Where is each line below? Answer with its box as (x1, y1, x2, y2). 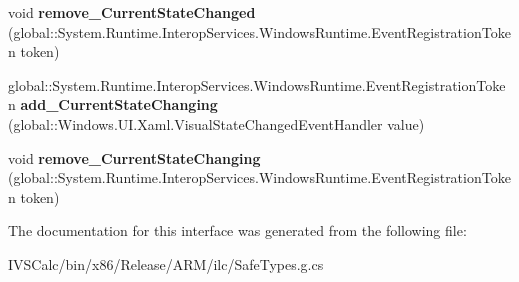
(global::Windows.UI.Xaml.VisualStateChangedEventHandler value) (8, 113, 425, 134)
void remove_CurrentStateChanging (8, 147, 261, 168)
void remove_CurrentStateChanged (8, 2, 256, 22)
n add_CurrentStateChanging (8, 94, 218, 115)
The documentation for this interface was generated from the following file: (8, 220, 467, 241)
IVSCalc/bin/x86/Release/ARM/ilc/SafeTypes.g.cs (8, 253, 324, 274)
